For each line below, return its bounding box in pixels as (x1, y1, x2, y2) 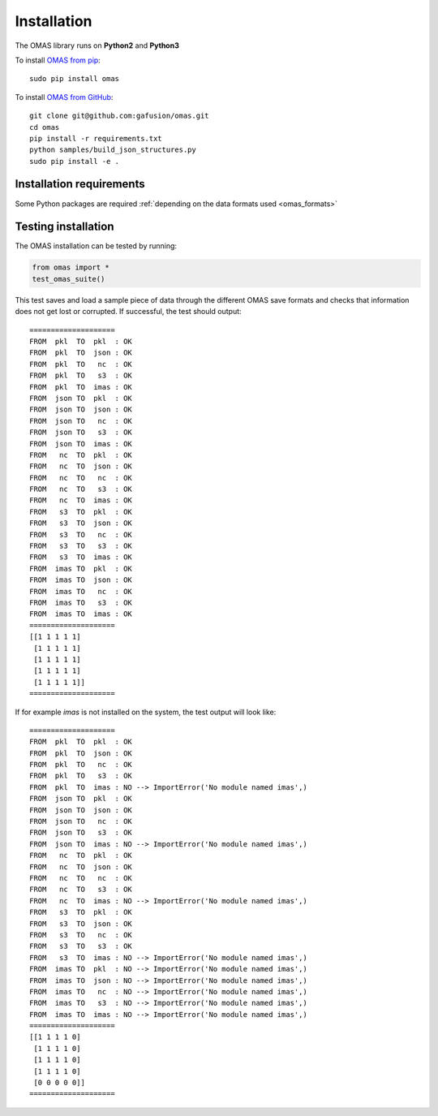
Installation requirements (15, 177, 145, 191)
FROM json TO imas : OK (29, 439, 133, 448)
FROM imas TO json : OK (29, 575, 133, 584)
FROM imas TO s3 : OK (29, 598, 133, 607)
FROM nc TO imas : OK (29, 496, 133, 505)
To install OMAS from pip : (15, 55, 101, 65)
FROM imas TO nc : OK (29, 587, 133, 596)
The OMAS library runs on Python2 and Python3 (15, 41, 180, 50)
